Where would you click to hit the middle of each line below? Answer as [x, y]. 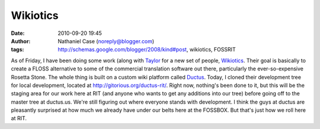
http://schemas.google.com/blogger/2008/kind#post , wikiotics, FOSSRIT [147, 50]
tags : [17, 50]
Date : [18, 33]
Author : [21, 41]
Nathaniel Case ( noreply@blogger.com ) [106, 41]
